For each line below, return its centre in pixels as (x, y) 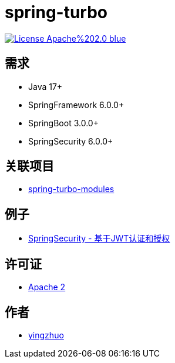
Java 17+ (46, 86)
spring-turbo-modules (71, 189)
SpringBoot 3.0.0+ (63, 123)
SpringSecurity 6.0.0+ (71, 141)
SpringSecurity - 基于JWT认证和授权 (99, 238)
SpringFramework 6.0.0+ (76, 105)
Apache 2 (47, 287)
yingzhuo (46, 335)
